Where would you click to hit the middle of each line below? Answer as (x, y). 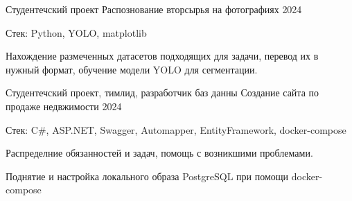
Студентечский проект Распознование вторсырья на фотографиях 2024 (154, 9)
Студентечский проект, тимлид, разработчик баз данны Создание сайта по (162, 93)
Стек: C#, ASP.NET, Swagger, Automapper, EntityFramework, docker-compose (176, 129)
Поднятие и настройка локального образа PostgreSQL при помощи (147, 176)
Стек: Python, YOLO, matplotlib (76, 32)
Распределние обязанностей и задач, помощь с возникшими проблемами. (159, 153)
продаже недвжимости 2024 (64, 106)
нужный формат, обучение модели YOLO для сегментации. (132, 69)
